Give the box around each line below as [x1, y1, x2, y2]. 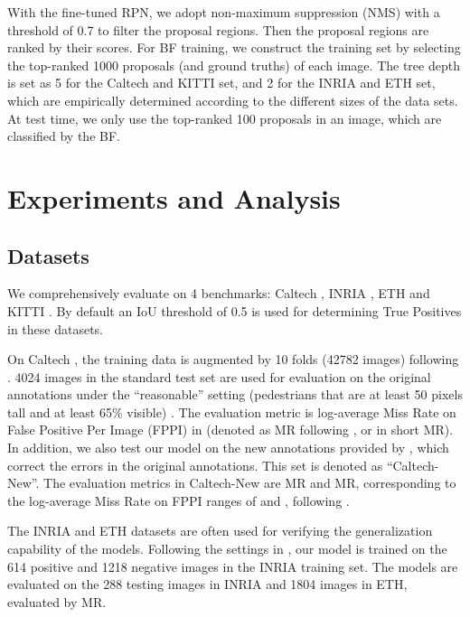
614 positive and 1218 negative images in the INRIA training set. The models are [7, 556, 458, 575]
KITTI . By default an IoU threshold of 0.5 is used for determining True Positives [7, 301, 462, 320]
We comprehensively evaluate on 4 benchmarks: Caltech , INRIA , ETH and [7, 284, 430, 303]
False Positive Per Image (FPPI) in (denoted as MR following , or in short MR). [7, 420, 454, 439]
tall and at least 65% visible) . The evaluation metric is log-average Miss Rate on [7, 402, 456, 421]
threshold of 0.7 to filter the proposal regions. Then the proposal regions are [7, 20, 429, 39]
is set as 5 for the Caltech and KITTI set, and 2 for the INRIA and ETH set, [7, 73, 436, 92]
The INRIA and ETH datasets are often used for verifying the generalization [7, 521, 433, 540]
